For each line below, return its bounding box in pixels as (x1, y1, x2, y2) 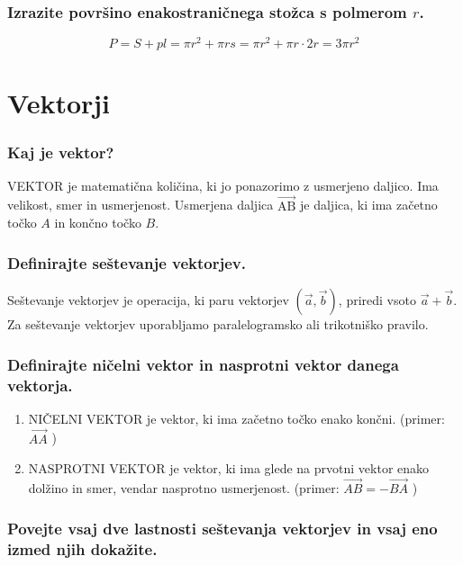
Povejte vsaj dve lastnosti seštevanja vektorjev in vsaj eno (7, 516, 438, 539)
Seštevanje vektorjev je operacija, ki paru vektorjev (7, 291, 289, 309)
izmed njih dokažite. (7, 537, 158, 560)
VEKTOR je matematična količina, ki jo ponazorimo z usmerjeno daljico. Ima (7, 175, 439, 194)
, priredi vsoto (338, 291, 416, 309)
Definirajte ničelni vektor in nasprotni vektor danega (7, 353, 399, 375)
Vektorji (7, 85, 111, 121)
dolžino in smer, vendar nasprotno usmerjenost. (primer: (28, 479, 340, 498)
